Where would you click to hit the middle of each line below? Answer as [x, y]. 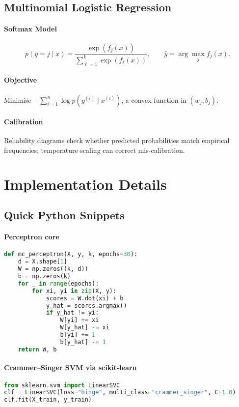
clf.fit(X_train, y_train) [48, 400]
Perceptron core [32, 237]
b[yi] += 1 [78, 335]
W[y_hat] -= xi [85, 328]
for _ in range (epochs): [58, 283]
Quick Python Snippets [64, 215]
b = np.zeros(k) [44, 276]
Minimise [18, 100]
